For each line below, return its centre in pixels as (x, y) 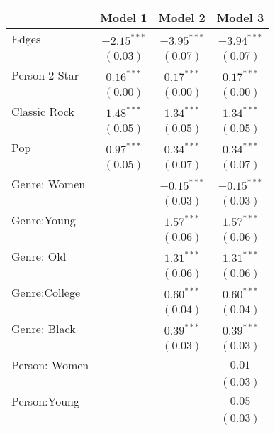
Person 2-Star (45, 75)
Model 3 (240, 17)
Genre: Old (39, 256)
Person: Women (50, 365)
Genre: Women (49, 184)
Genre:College (46, 292)
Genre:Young (44, 220)
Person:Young (45, 401)
